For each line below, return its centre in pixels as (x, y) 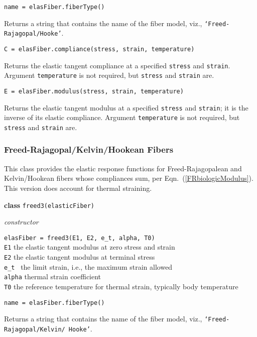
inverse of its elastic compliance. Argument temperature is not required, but (122, 117)
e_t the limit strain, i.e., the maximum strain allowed (88, 266)
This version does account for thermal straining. (78, 188)
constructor (21, 222)
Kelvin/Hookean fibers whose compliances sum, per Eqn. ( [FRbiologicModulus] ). (129, 178)
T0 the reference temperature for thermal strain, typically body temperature (121, 287)
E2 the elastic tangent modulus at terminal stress (80, 257)
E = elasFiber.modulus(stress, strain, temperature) (94, 91)
